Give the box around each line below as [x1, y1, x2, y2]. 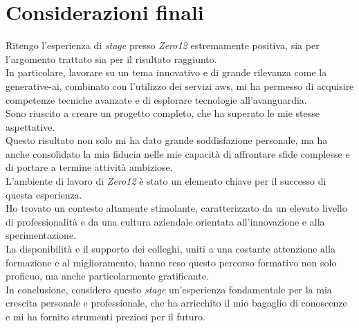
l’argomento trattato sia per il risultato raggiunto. [6, 51, 217, 66]
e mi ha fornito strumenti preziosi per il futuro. [6, 309, 205, 323]
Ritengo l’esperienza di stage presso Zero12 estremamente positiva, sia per [6, 38, 320, 53]
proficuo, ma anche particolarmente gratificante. [6, 268, 209, 283]
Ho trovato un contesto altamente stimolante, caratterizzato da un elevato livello [6, 201, 347, 215]
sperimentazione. [6, 228, 77, 242]
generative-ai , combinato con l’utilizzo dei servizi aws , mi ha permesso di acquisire [6, 78, 354, 93]
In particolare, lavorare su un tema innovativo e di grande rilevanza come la [6, 65, 327, 80]
